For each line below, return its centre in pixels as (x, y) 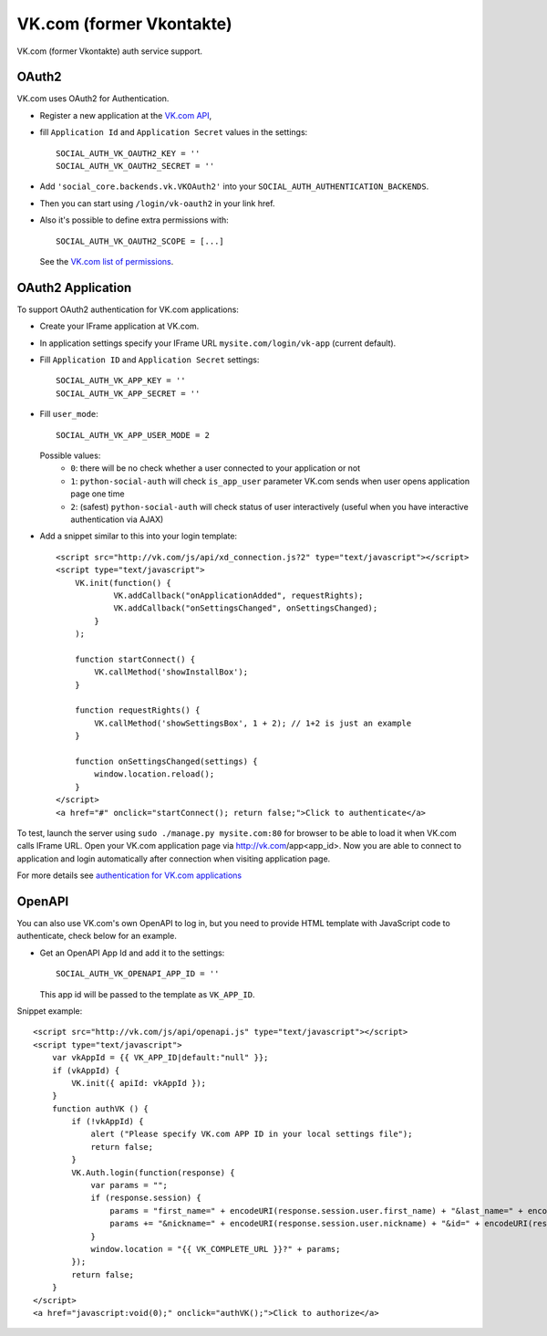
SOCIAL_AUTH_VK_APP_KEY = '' (121, 381)
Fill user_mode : (69, 414)
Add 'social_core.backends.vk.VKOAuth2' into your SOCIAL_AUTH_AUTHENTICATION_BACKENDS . (234, 186)
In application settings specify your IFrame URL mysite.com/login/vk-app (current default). (218, 343)
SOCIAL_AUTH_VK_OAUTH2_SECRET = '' (135, 166)
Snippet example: (50, 1011)
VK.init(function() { (123, 583)
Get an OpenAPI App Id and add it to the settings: (132, 953)
